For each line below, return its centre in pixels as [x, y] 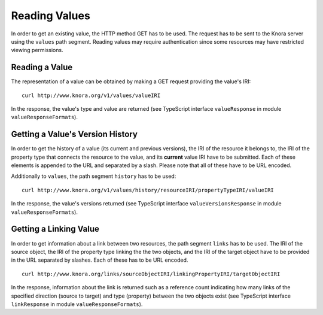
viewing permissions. [37, 50]
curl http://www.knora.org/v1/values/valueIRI [91, 95]
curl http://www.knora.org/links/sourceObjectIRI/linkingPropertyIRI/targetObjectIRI [151, 274]
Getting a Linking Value [55, 229]
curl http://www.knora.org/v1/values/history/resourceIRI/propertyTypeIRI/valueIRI [148, 190]
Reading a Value [42, 67]
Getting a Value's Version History [74, 134]
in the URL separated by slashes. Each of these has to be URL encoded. [100, 260]
